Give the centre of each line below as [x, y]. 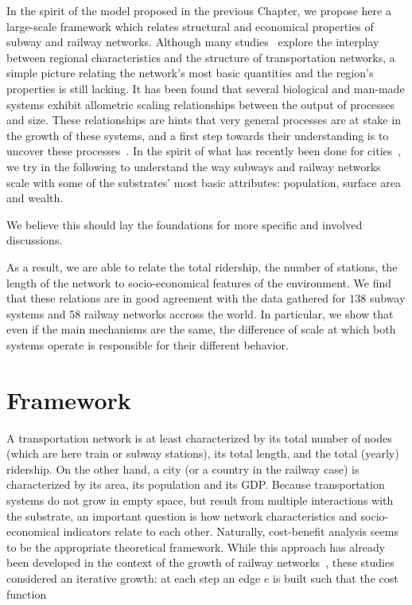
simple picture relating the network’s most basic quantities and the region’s [190, 73]
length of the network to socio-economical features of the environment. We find [199, 282]
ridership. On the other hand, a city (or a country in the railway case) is [183, 468]
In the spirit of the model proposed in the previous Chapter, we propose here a [199, 10]
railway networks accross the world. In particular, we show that [239, 313]
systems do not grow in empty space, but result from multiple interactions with [200, 500]
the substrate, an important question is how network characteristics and [182, 515]
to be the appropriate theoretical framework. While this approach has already [196, 546]
